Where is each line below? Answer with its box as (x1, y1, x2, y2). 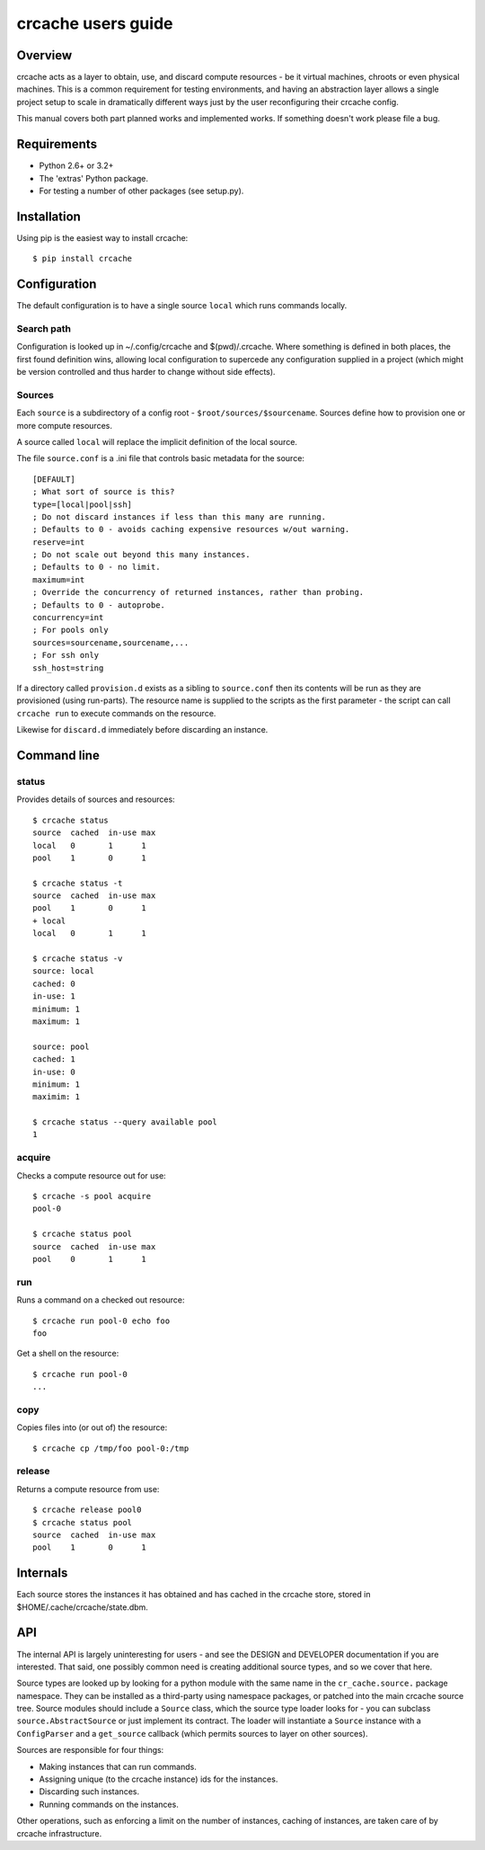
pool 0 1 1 (32, 1254, 147, 1264)
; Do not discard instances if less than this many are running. (32, 511, 327, 521)
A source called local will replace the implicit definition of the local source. (16, 436, 298, 447)
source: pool (32, 1041, 90, 1052)
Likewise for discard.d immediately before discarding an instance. (16, 725, 269, 735)
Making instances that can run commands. (39, 1761, 197, 1772)
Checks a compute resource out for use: (16, 1170, 166, 1181)
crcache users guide (16, 13, 173, 33)
